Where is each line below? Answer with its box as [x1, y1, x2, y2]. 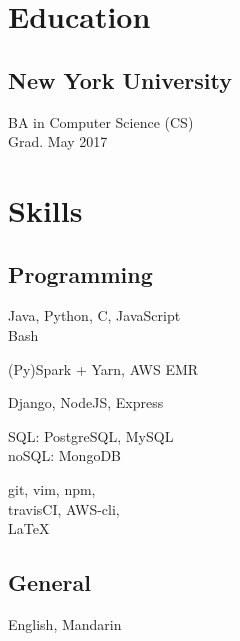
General [8, 567, 91, 598]
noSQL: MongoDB [8, 445, 121, 466]
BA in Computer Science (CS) [8, 111, 194, 132]
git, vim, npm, [8, 478, 96, 499]
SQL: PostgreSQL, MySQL [8, 425, 174, 446]
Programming [8, 258, 153, 289]
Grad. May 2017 [8, 131, 108, 152]
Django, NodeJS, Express [8, 392, 164, 413]
